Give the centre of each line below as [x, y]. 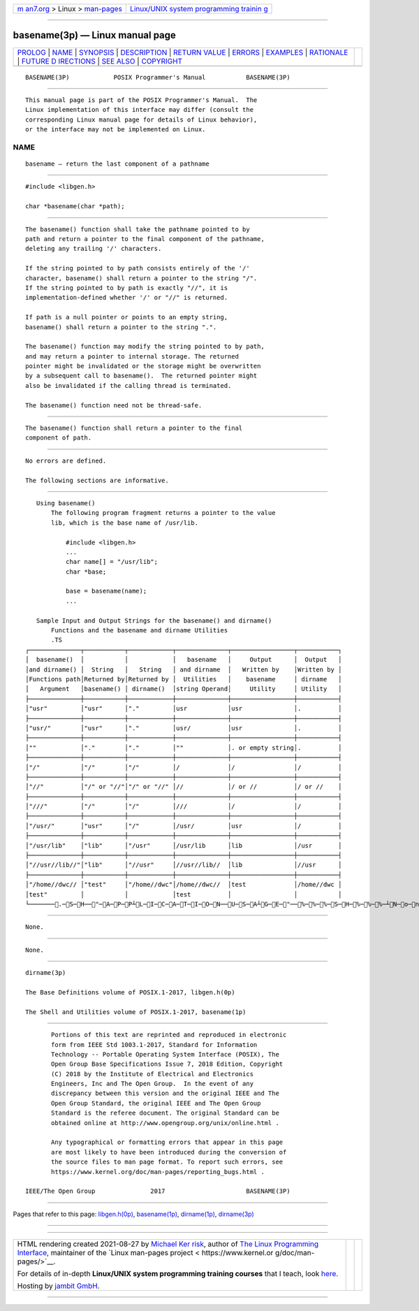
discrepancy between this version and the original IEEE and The [165, 1093]
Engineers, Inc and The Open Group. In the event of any [153, 1084]
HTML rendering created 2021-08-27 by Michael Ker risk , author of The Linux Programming [168, 1244]
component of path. [59, 438]
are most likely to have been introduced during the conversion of [169, 1152]
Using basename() [66, 503]
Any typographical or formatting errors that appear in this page [167, 1142]
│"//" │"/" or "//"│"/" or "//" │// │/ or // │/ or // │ [184, 787]
